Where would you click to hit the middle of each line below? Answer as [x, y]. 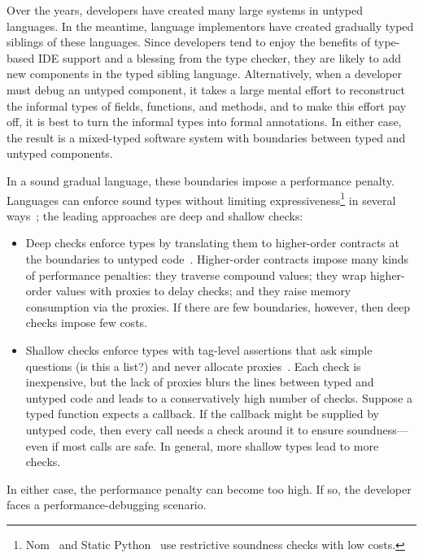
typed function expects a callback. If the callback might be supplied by [202, 414]
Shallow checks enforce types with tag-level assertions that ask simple [199, 349]
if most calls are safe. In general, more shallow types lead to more [215, 445]
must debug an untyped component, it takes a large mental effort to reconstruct [206, 89]
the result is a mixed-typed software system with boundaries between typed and [206, 137]
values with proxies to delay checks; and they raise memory [203, 291]
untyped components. [60, 153]
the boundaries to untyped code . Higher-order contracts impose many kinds [217, 258]
